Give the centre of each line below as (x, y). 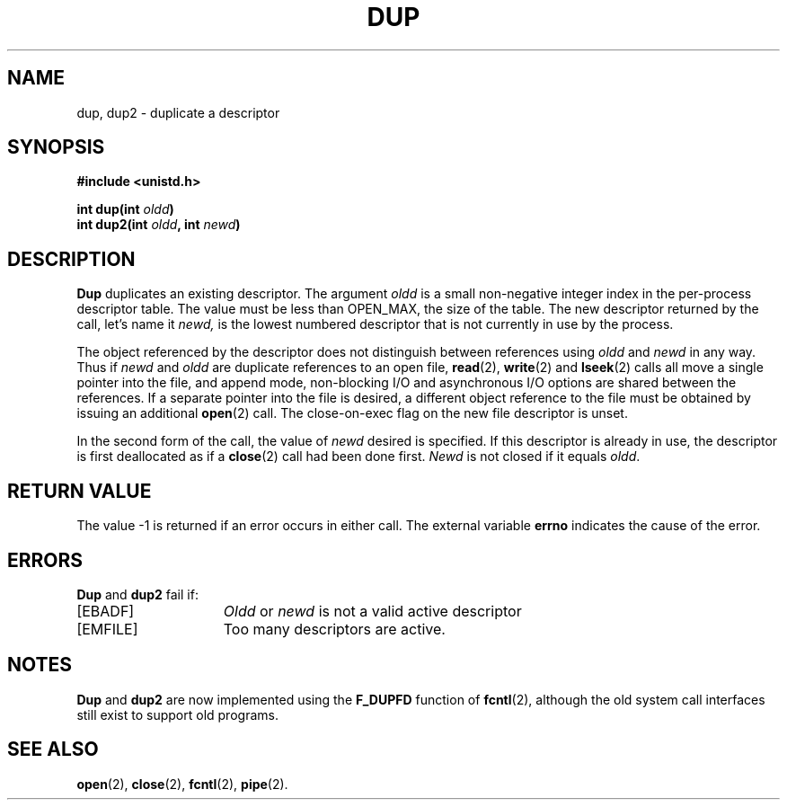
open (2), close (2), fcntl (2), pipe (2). (182, 784)
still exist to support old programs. (177, 714)
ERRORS (45, 560)
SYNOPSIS (56, 147)
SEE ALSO (53, 749)
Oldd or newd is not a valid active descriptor (372, 611)
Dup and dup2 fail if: (137, 594)
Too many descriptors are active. (334, 629)
